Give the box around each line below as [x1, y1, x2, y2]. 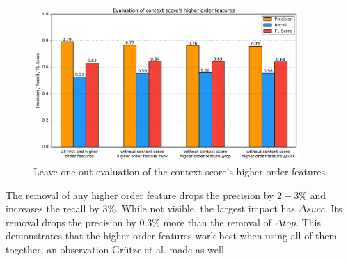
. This [296, 214, 321, 229]
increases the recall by [6, 201, 100, 216]
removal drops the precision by [6, 214, 136, 229]
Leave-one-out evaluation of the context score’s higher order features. [33, 164, 328, 178]
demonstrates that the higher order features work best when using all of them [6, 228, 338, 243]
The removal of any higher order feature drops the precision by [6, 187, 274, 202]
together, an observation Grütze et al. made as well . [6, 242, 232, 256]
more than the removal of [163, 214, 271, 229]
